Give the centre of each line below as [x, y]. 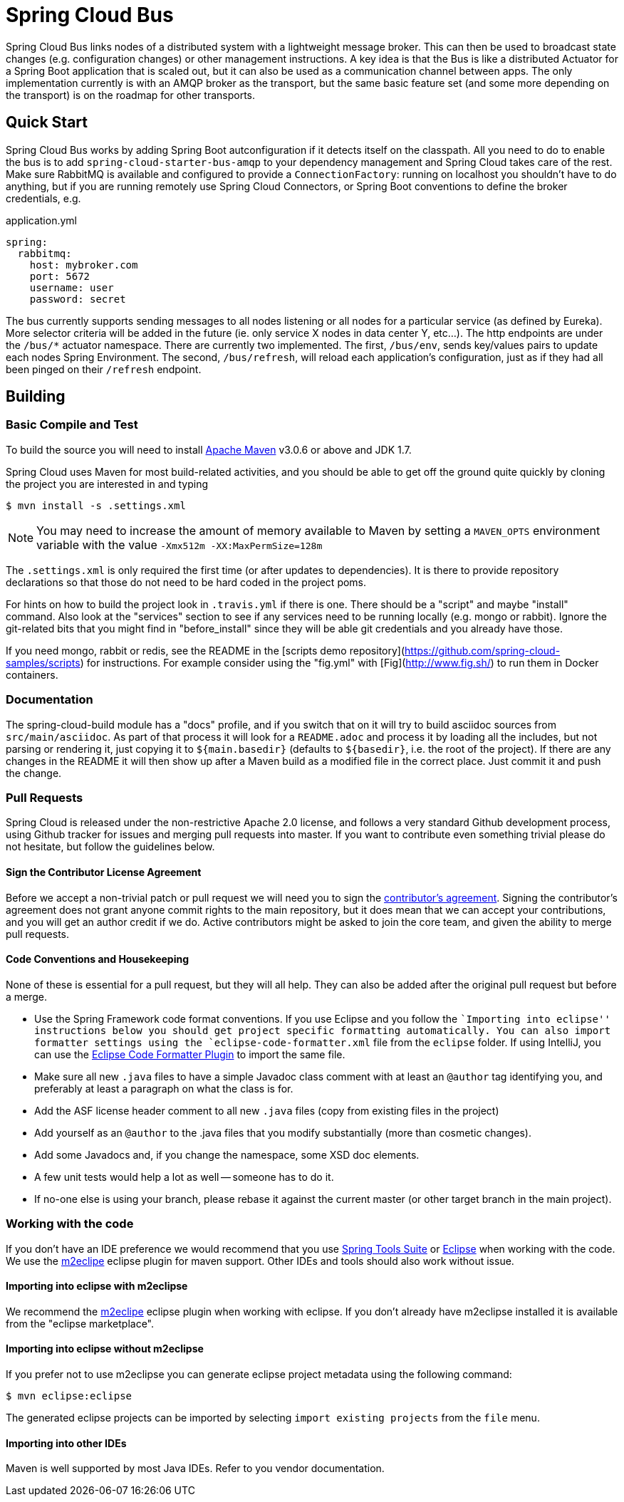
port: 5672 [60, 276]
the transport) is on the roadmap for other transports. [131, 95]
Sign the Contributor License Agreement [104, 872]
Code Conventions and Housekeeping [98, 959]
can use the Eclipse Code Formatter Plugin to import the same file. [190, 1054]
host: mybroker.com [84, 265]
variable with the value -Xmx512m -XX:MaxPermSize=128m [180, 544]
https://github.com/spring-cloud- [483, 650]
